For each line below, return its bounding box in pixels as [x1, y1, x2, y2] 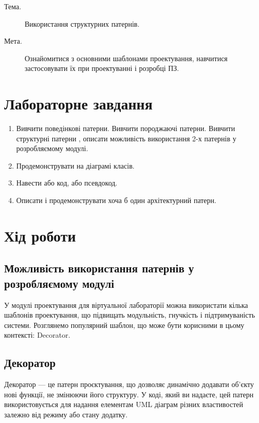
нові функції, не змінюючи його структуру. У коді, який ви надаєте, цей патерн [4, 389, 254, 399]
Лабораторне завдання [4, 93, 153, 114]
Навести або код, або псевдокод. [16, 177, 118, 188]
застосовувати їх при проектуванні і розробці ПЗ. [25, 63, 179, 73]
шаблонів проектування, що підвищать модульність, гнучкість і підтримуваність [4, 309, 255, 320]
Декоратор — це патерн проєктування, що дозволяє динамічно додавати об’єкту [4, 379, 254, 390]
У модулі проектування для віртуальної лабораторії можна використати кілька [4, 299, 248, 310]
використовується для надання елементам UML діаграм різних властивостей [4, 399, 244, 410]
